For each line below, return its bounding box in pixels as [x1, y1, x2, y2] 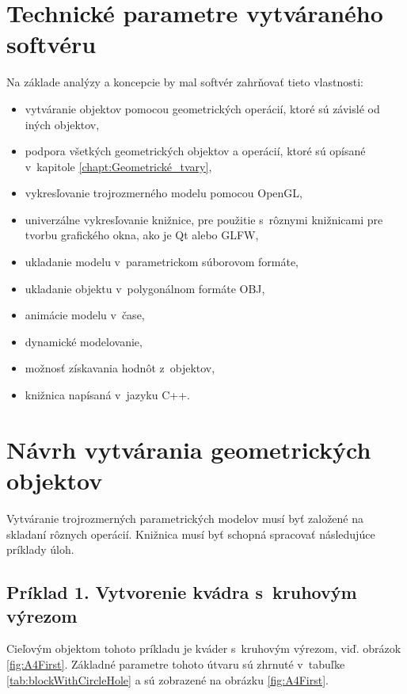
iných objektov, [25, 116, 100, 132]
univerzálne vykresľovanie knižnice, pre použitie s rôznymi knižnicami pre [25, 211, 383, 227]
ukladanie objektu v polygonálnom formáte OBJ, [25, 280, 265, 296]
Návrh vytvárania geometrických [6, 433, 371, 465]
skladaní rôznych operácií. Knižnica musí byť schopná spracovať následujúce [6, 525, 375, 542]
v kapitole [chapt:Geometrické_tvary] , [25, 158, 212, 174]
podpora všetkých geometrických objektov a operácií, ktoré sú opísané [25, 143, 366, 159]
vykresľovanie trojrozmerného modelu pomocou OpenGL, [25, 185, 302, 201]
